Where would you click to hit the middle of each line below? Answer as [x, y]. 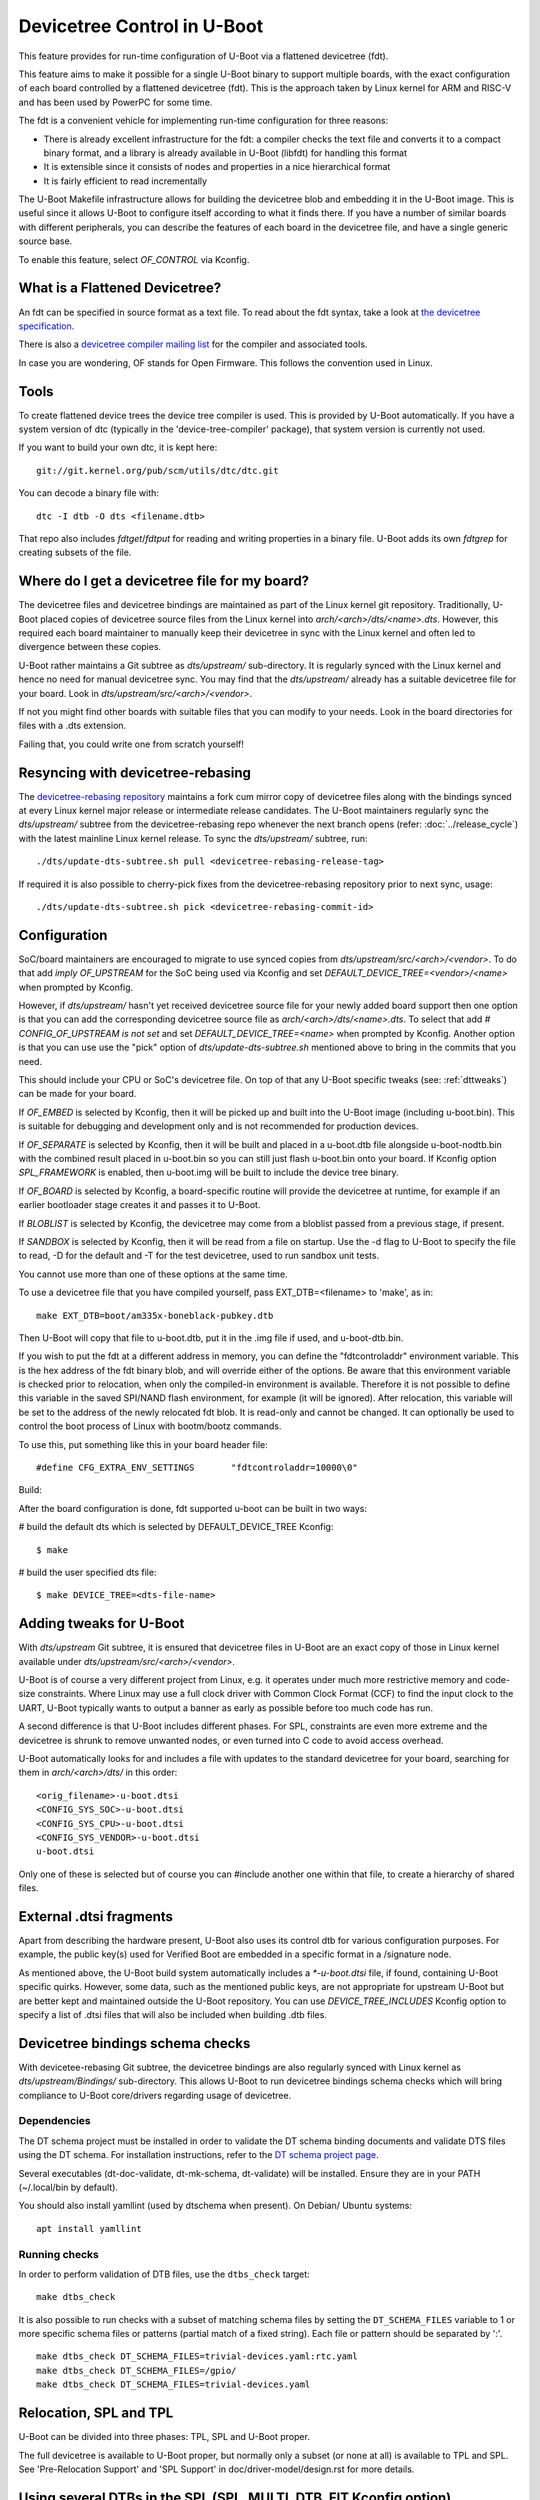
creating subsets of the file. [75, 552]
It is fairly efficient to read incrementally [125, 181]
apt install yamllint [89, 2228]
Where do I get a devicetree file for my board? [164, 581]
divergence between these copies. [90, 647]
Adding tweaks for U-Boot [101, 1623]
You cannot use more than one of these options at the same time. [153, 1274]
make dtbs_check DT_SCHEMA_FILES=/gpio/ [136, 2370]
